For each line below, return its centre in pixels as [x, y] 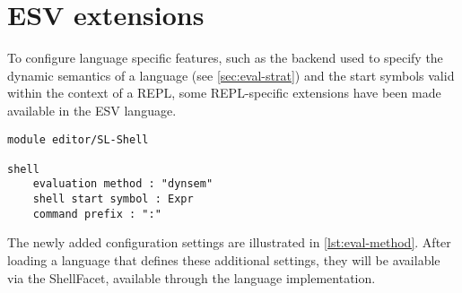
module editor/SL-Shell [78, 139]
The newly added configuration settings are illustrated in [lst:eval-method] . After [229, 242]
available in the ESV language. [92, 110]
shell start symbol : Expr [113, 199]
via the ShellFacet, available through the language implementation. [192, 277]
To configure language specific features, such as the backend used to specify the [225, 58]
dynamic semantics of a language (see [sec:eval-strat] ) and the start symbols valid [231, 75]
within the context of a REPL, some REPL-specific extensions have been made [224, 93]
